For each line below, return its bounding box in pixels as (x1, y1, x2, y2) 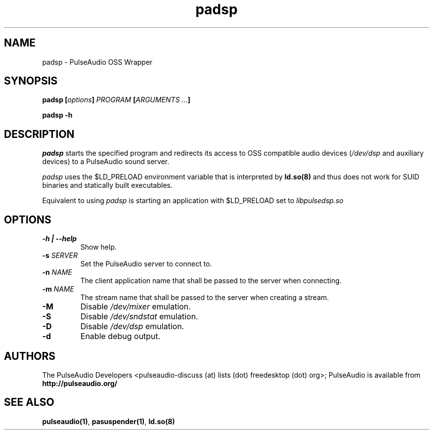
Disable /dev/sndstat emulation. (80, 311, 198, 322)
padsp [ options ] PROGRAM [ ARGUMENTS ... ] (42, 95, 190, 104)
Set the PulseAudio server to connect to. (80, 260, 212, 268)
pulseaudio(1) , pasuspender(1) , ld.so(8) (42, 417, 175, 426)
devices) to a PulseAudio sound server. (42, 157, 170, 166)
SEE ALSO (4, 396, 54, 409)
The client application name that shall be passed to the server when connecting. (80, 276, 342, 285)
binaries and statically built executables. (42, 181, 173, 190)
